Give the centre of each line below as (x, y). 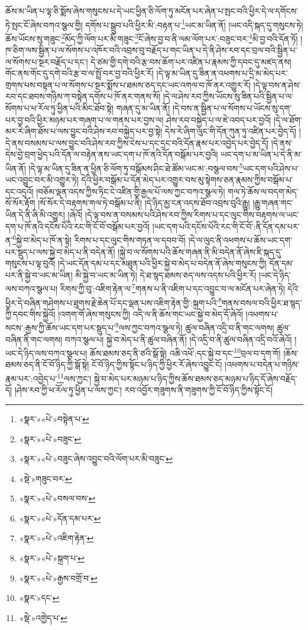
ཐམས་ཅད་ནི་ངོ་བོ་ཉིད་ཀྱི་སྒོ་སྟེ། (47, 364)
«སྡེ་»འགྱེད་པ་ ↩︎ (43, 617)
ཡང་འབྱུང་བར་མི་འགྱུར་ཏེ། (42, 180)
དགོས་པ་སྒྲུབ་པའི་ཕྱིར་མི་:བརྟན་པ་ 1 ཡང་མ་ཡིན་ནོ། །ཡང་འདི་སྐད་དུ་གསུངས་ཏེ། (194, 24)
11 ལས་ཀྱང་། (74, 377)
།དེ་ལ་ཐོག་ (288, 119)
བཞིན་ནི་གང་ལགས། (34, 339)
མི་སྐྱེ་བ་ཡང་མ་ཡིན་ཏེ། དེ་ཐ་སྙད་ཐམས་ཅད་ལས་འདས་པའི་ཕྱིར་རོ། (166, 274)
